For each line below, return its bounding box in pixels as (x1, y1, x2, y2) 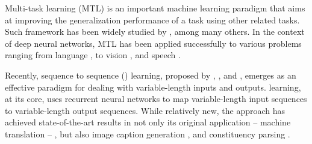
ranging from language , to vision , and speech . (5, 49, 181, 61)
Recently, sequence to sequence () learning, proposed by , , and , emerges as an (5, 68, 296, 81)
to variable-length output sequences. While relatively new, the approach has (5, 104, 285, 116)
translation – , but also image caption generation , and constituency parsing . (5, 127, 290, 140)
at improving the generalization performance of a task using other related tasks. (5, 13, 300, 26)
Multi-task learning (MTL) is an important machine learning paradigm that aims (5, 2, 305, 14)
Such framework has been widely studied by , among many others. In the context (5, 25, 305, 38)
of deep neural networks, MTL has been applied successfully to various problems (5, 37, 302, 49)
